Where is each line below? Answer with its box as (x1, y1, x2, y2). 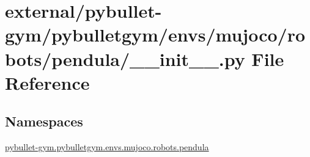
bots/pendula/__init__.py (5, 46, 245, 71)
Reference (5, 70, 90, 95)
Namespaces (5, 112, 83, 131)
